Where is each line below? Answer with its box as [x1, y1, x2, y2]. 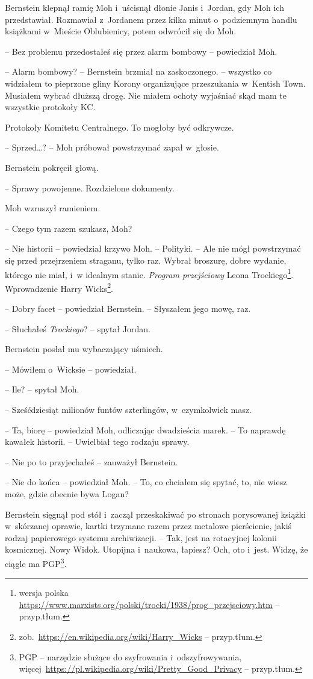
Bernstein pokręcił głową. [5, 161, 99, 173]
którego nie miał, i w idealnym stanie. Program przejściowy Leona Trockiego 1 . [5, 266, 294, 281]
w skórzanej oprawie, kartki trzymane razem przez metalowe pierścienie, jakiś [5, 519, 292, 532]
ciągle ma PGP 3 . [5, 555, 67, 569]
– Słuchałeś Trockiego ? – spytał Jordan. [5, 322, 150, 335]
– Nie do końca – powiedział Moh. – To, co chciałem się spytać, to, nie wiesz [5, 476, 287, 488]
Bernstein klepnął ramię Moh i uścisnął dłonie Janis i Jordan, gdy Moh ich [5, 1, 284, 13]
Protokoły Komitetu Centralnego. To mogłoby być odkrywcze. [5, 120, 234, 133]
